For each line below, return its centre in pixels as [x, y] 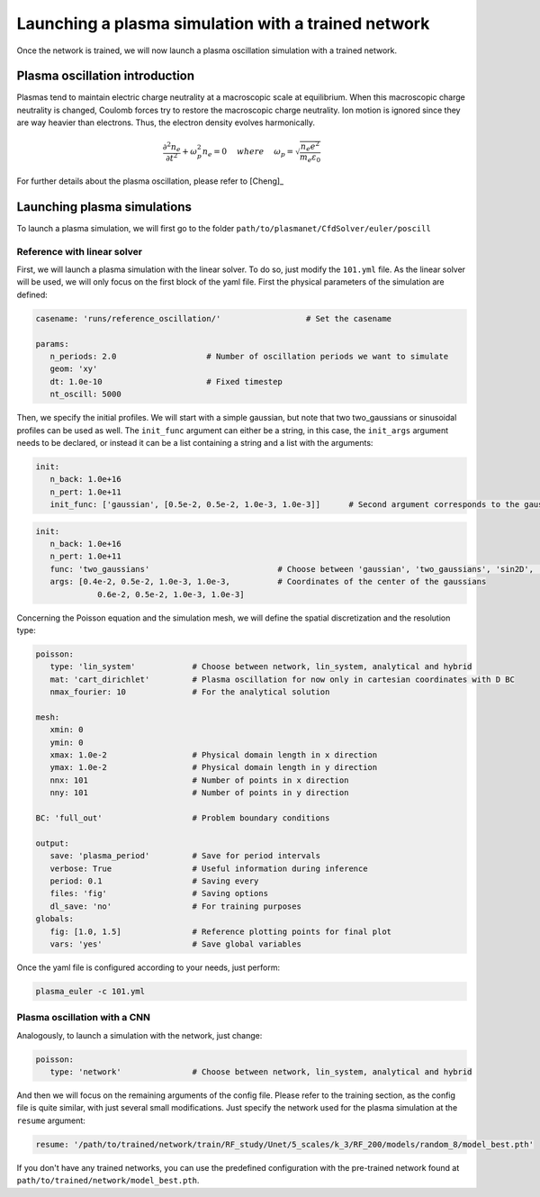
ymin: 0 [67, 742]
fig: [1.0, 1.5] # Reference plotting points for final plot [220, 931]
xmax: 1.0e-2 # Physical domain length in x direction [214, 755]
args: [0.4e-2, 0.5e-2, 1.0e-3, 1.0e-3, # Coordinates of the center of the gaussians [268, 582]
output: [52, 843]
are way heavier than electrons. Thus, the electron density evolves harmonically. [166, 122]
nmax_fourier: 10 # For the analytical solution [190, 692]
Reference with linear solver [80, 251]
